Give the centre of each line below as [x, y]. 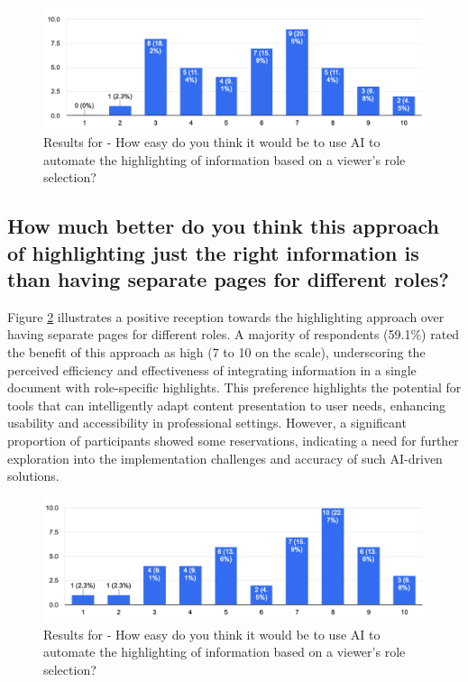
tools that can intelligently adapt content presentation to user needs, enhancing [227, 405]
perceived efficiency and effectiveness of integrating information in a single [212, 369]
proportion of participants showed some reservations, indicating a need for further [233, 440]
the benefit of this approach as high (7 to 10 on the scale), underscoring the [216, 351]
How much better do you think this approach [223, 226]
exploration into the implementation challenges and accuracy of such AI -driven [225, 458]
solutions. [33, 476]
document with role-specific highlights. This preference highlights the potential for [234, 387]
